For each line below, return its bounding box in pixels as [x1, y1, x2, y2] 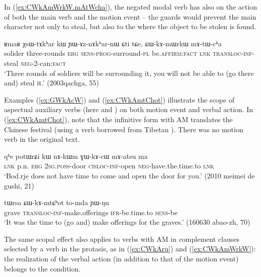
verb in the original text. [4, 134, 80, 144]
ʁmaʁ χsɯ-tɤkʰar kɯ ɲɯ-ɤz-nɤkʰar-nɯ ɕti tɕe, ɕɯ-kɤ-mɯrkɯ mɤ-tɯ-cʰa [4, 38, 222, 48]
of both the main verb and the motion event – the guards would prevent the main [4, 11, 256, 22]
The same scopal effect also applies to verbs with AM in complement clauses [4, 233, 239, 244]
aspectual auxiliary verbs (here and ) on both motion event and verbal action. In [4, 104, 253, 115]
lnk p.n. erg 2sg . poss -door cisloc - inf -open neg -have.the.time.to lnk [4, 160, 214, 171]
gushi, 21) [4, 180, 34, 191]
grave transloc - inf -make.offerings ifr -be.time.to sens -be [4, 207, 178, 217]
